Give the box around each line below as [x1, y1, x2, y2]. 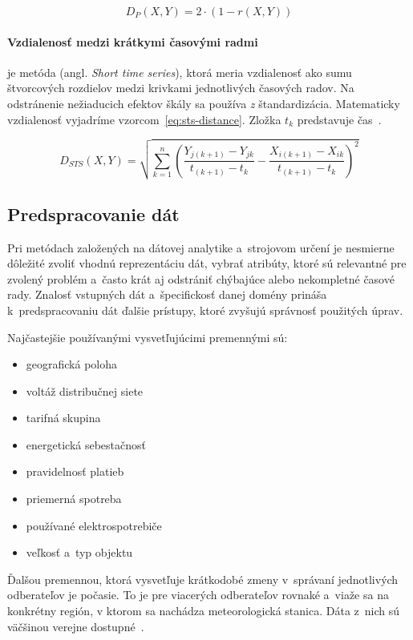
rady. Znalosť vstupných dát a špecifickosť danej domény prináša [7, 286, 327, 303]
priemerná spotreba [26, 490, 122, 507]
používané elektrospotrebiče [26, 517, 162, 533]
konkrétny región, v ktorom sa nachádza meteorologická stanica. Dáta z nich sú [7, 602, 400, 619]
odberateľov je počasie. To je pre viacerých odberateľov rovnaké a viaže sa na [7, 586, 389, 603]
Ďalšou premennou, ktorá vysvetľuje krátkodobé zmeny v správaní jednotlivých [7, 570, 399, 587]
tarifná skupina [26, 409, 101, 426]
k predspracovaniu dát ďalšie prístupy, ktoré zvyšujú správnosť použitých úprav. [7, 301, 403, 318]
